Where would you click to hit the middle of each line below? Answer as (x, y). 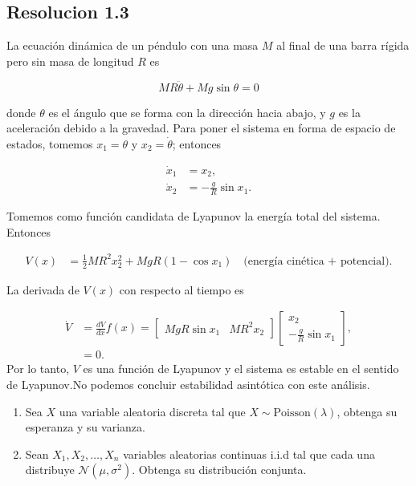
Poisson (292, 413)
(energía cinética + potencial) (316, 261)
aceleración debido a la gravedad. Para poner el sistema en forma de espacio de (201, 128)
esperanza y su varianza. (85, 427)
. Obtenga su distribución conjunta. (219, 470)
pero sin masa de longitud (70, 61)
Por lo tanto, (38, 369)
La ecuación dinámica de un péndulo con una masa (133, 45)
